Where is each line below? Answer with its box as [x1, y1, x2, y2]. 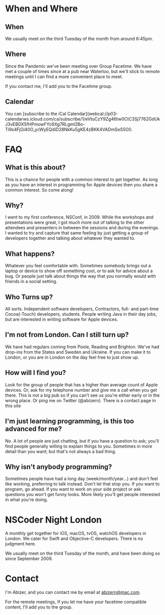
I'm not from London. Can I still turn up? [5, 330, 129, 339]
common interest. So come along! [5, 187, 74, 193]
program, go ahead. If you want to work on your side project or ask [5, 486, 141, 492]
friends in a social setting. [5, 279, 58, 285]
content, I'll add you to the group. [5, 604, 73, 610]
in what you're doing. [5, 497, 48, 503]
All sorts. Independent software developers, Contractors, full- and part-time [5, 306, 159, 312]
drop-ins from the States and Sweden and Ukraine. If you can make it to [5, 349, 151, 355]
